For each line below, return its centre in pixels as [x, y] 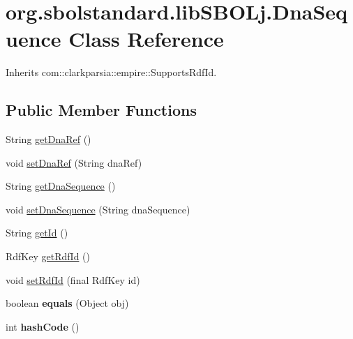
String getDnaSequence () [61, 186]
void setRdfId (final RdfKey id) [73, 279]
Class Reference [146, 39]
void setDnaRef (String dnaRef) [74, 162]
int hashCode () [43, 326]
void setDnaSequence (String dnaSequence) [98, 209]
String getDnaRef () [48, 139]
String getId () [37, 233]
